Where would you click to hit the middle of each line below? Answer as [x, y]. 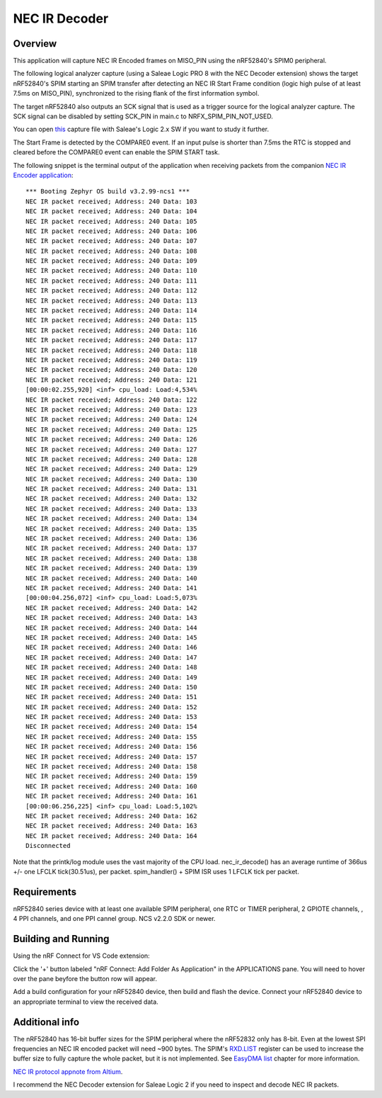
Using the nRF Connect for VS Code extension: [81, 956]
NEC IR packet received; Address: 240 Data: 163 [111, 826]
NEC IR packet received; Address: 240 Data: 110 [111, 271]
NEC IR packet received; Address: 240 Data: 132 [111, 499]
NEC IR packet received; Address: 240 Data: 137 [111, 548]
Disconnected [48, 846]
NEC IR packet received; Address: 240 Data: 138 [111, 558]
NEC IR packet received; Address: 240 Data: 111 [111, 281]
